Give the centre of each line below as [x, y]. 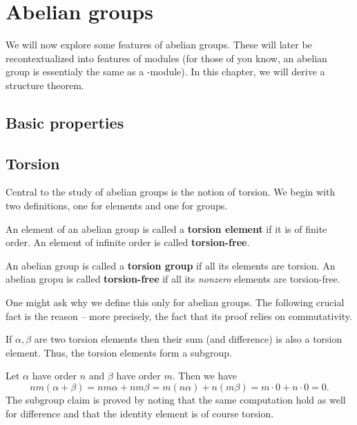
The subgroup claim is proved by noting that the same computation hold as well [176, 400]
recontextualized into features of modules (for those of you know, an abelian [166, 58]
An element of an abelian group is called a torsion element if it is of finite [166, 228]
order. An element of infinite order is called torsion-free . [128, 242]
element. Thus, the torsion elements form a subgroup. [119, 352]
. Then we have [205, 376]
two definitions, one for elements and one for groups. [117, 206]
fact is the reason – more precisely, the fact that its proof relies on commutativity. [179, 315]
